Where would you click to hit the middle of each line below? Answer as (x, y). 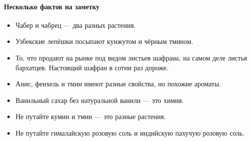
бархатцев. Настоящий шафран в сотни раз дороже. (92, 67)
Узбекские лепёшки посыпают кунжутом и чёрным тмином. (104, 41)
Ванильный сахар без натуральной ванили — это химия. (100, 100)
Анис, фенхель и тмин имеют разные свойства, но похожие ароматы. (118, 84)
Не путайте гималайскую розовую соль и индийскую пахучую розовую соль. (130, 132)
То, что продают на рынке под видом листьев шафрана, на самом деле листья (131, 57)
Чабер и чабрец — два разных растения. (76, 25)
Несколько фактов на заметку (52, 6)
